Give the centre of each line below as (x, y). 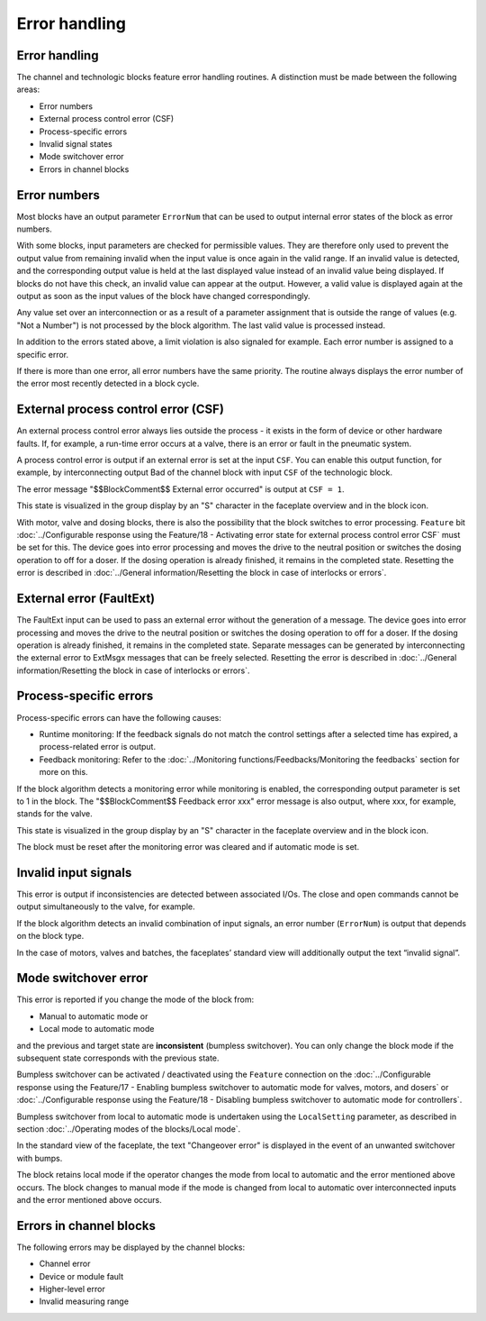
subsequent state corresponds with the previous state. (118, 1058)
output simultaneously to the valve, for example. (106, 906)
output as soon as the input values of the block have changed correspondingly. (163, 296)
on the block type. (50, 936)
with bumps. (40, 1158)
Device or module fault (81, 1276)
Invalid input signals (74, 873)
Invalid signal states (76, 144)
